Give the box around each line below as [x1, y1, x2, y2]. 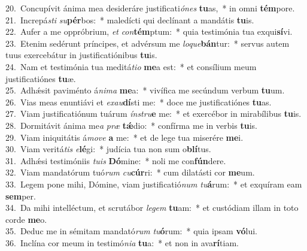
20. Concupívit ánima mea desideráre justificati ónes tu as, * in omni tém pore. [5, 2, 295, 14]
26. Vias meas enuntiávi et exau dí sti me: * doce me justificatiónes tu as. [5, 95, 272, 108]
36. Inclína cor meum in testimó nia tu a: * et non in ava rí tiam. [5, 236, 239, 249]
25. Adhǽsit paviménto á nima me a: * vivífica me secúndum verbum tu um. [5, 84, 285, 96]
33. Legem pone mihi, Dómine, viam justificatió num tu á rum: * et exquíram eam [5, 177, 302, 190]
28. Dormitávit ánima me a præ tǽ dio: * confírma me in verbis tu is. [5, 119, 257, 131]
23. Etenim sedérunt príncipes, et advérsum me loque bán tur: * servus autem [5, 37, 290, 49]
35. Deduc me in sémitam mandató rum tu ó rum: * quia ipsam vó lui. [5, 225, 257, 237]
